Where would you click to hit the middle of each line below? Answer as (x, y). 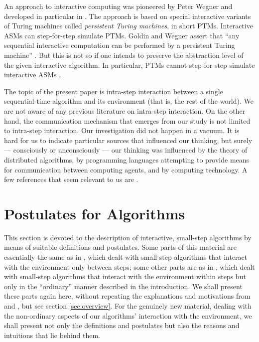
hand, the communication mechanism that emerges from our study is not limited (127, 120)
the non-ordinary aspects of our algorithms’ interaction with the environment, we (128, 315)
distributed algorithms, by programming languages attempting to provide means (127, 159)
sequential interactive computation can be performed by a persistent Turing (120, 45)
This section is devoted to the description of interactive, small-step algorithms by (128, 237)
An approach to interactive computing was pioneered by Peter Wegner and (118, 6)
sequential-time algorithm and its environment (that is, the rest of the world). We (129, 101)
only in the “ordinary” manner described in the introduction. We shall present (123, 286)
